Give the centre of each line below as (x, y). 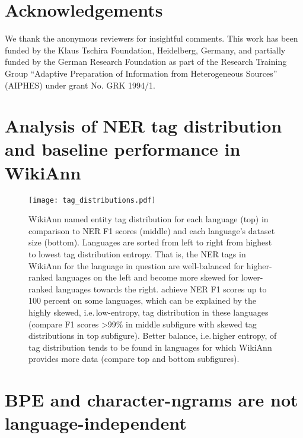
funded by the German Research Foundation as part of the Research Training (146, 62)
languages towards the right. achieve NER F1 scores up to (161, 289)
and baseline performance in (123, 149)
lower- (252, 277)
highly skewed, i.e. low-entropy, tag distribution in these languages (149, 312)
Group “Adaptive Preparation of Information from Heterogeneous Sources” (141, 73)
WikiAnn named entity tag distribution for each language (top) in (149, 219)
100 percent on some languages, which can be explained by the (143, 300)
